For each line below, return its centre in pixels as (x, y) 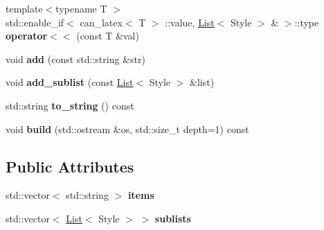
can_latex (101, 22)
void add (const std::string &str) (75, 59)
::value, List (190, 22)
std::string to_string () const (70, 105)
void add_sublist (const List (70, 82)
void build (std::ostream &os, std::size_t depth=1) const (127, 129)
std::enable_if (35, 22)
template (24, 8)
